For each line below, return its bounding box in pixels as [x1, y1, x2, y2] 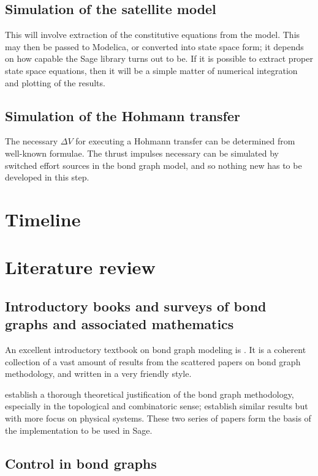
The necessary [5, 135, 58, 147]
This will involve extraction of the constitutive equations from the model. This [5, 28, 300, 41]
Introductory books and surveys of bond [5, 296, 267, 315]
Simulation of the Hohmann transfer [5, 106, 241, 125]
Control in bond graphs [5, 453, 157, 472]
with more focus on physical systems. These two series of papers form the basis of [5, 412, 311, 425]
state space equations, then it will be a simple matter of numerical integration [5, 64, 298, 76]
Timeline [5, 206, 81, 231]
